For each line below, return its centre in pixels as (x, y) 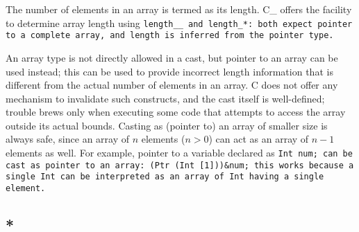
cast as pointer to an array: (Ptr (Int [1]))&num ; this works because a (180, 165)
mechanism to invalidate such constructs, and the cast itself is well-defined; (165, 98)
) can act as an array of (259, 139)
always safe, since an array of (68, 139)
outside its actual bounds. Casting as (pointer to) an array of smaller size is (167, 125)
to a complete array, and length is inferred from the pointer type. (170, 36)
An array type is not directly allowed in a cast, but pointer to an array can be (172, 57)
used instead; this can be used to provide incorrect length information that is (169, 71)
